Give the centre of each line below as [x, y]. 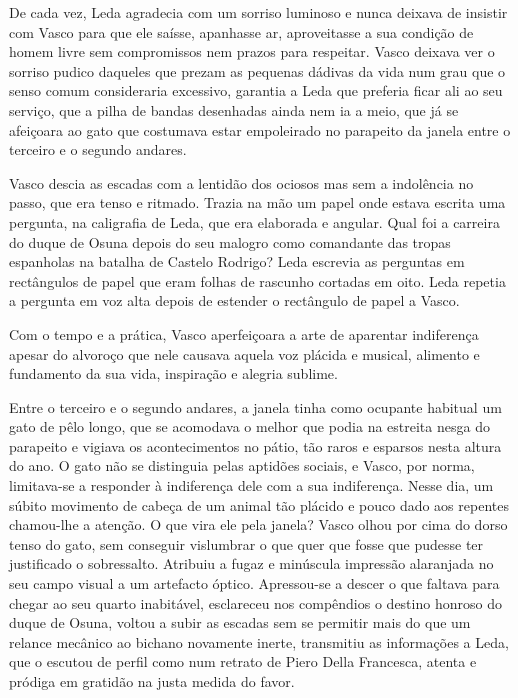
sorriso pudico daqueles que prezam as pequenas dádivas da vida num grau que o [257, 70]
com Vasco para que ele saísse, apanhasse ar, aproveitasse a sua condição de [241, 31]
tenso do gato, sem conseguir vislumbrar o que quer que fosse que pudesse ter [246, 543]
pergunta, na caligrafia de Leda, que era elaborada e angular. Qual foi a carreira [254, 221]
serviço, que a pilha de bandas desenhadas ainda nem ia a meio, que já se [234, 109]
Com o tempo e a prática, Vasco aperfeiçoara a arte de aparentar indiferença [244, 333]
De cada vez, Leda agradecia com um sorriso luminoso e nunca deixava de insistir [258, 12]
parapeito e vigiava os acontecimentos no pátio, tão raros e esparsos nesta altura [255, 445]
